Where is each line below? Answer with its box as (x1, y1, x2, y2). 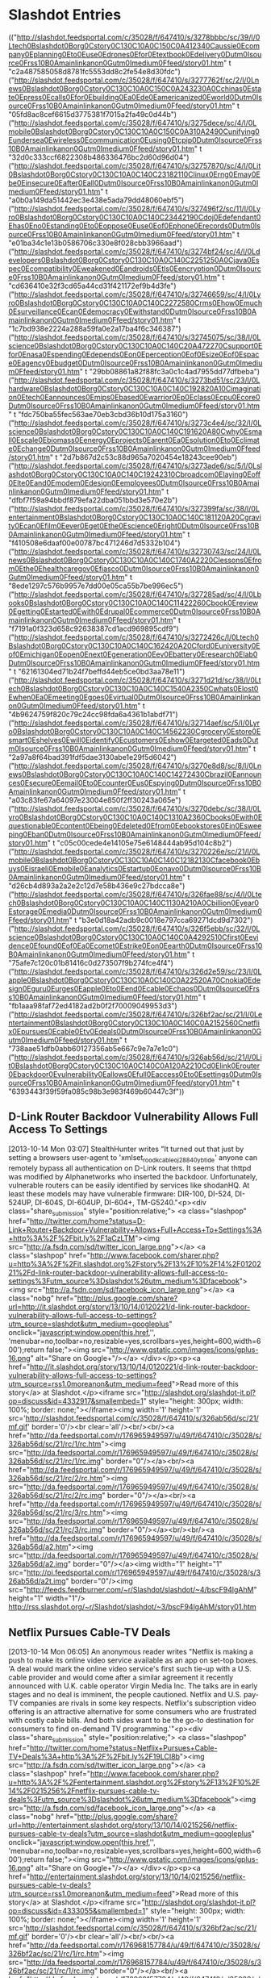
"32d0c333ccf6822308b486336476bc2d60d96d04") (8, 152, 190, 162)
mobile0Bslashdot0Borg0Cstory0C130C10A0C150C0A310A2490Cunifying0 (8, 127, 260, 136)
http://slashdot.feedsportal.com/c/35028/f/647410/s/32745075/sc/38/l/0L (14, 332, 261, 342)
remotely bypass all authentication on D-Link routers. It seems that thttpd (8, 1163, 252, 1173)
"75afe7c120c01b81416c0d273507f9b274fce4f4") (8, 958, 173, 967)
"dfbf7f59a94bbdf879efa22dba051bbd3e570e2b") (8, 494, 178, 505)
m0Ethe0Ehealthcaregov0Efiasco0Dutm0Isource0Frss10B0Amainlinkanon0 (8, 563, 260, 574)
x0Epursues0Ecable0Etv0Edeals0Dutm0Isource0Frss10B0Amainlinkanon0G (8, 1026, 262, 1036)
